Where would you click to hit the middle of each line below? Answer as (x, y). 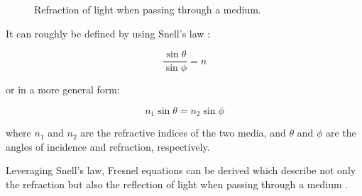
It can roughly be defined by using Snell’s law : (108, 33)
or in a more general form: (63, 90)
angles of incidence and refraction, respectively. (108, 146)
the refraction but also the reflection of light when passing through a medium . (177, 184)
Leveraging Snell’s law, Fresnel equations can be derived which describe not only (181, 170)
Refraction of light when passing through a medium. (148, 9)
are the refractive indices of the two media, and (183, 133)
